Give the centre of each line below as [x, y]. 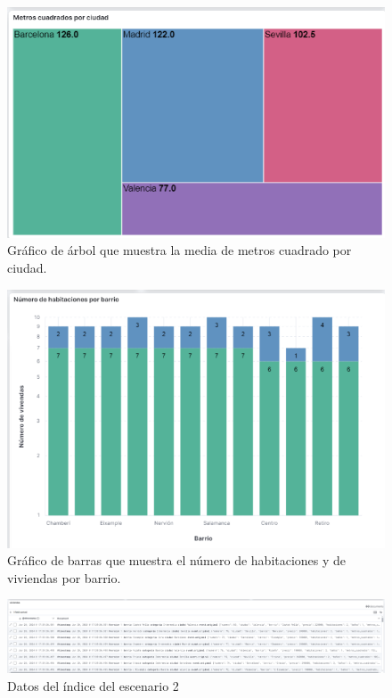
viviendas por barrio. [64, 577]
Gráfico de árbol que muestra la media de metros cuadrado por [180, 250]
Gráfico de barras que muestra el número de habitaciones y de [177, 560]
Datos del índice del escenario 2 [93, 685]
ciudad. [27, 268]
